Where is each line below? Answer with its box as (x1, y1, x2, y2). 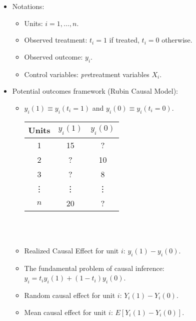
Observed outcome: (24, 51, 83, 62)
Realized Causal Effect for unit (24, 245, 119, 255)
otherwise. (161, 35, 192, 45)
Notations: (12, 1, 44, 11)
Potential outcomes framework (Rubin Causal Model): (12, 86, 178, 96)
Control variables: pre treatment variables (24, 69, 149, 79)
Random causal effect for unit (24, 289, 115, 300)
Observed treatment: (24, 35, 87, 45)
